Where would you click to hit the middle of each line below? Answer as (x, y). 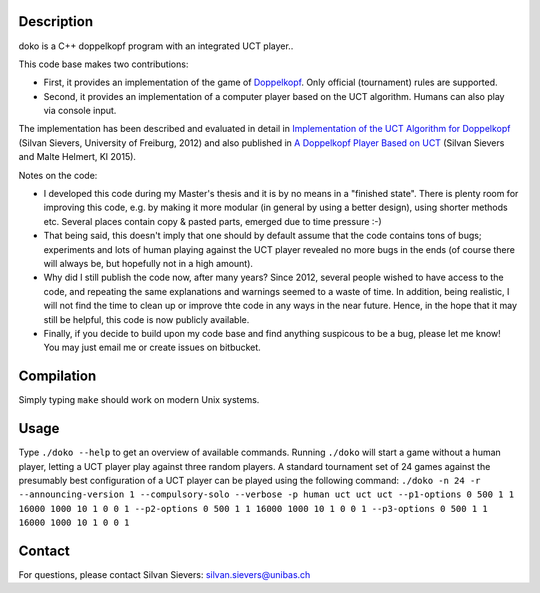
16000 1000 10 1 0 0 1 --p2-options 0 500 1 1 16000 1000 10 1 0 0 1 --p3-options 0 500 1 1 (253, 508)
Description (56, 21)
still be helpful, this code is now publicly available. (146, 319)
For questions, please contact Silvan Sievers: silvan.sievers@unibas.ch (164, 574)
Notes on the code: (58, 175)
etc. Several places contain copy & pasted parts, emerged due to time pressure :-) (212, 221)
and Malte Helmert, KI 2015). (77, 157)
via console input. (80, 111)
